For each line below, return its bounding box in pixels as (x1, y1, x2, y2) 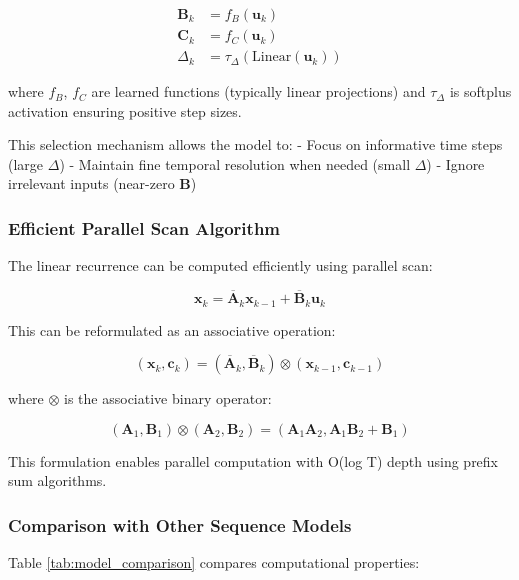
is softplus (449, 81, 512, 102)
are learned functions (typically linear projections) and (91, 81, 426, 102)
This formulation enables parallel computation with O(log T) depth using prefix (8, 450, 499, 471)
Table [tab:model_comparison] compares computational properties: (8, 552, 420, 573)
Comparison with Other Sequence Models (8, 512, 352, 537)
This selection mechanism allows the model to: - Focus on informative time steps (8, 134, 503, 155)
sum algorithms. (8, 470, 107, 491)
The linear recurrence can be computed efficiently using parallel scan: (8, 255, 433, 276)
